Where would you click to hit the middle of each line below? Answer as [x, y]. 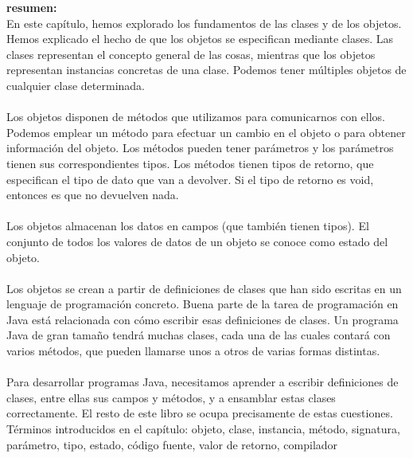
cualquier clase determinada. [76, 85]
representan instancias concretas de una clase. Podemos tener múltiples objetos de [206, 70]
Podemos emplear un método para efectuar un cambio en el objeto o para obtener [206, 132]
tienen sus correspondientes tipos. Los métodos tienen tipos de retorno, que [190, 163]
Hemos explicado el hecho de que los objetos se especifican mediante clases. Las [200, 39]
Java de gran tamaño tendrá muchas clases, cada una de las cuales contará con [199, 335]
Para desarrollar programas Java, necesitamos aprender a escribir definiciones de [203, 382]
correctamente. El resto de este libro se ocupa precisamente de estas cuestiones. [200, 413]
